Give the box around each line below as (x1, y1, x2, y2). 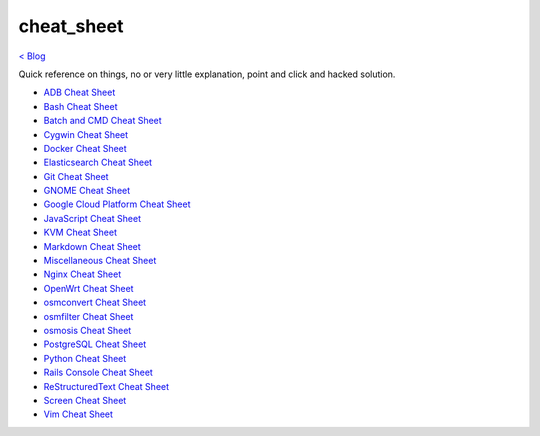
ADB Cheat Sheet (43, 86, 116, 99)
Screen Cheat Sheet (43, 394, 127, 406)
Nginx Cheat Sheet (43, 268, 122, 280)
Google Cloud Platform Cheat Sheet (43, 198, 191, 210)
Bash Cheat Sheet (43, 100, 118, 112)
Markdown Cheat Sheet (43, 240, 142, 252)
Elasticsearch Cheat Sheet (43, 156, 153, 169)
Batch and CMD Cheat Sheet (43, 115, 162, 127)
